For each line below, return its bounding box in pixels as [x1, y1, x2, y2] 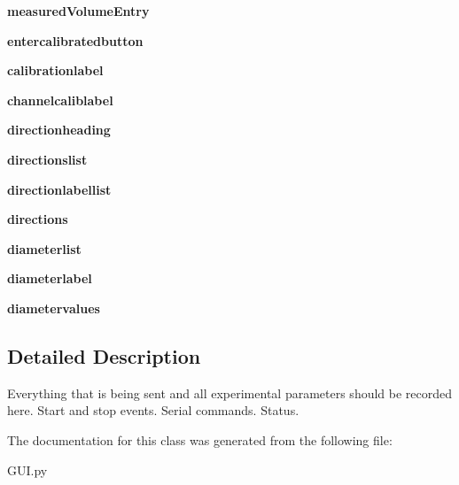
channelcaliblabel [7, 90, 113, 109]
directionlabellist [7, 180, 112, 198]
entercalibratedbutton [7, 31, 144, 50]
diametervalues [7, 298, 100, 317]
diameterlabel [7, 269, 92, 288]
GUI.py [7, 460, 48, 479]
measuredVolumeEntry [7, 2, 150, 19]
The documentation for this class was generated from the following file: [7, 430, 393, 449]
